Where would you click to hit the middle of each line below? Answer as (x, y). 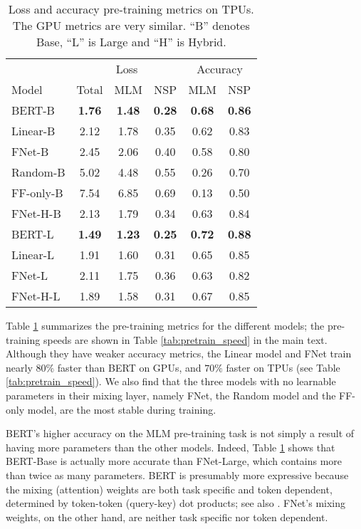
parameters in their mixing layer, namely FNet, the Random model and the (171, 395)
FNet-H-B (36, 213)
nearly (19, 367)
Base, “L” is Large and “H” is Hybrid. (131, 42)
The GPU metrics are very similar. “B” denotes (131, 25)
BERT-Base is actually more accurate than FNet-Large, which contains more (174, 461)
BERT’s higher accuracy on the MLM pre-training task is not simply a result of (180, 433)
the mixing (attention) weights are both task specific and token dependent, (169, 489)
